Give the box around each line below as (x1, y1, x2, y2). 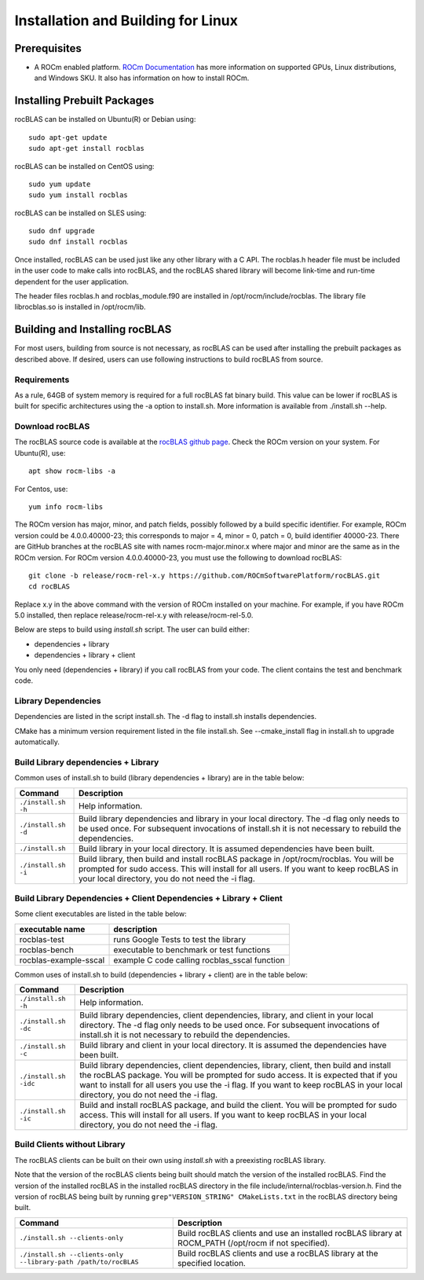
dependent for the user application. (14, 277, 130, 286)
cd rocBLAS (28, 582, 71, 591)
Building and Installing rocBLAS (14, 323, 172, 336)
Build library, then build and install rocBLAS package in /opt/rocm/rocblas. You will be (79, 853, 394, 864)
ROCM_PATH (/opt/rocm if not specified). (177, 1238, 330, 1249)
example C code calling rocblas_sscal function (113, 955, 286, 966)
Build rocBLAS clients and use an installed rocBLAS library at (177, 1227, 402, 1238)
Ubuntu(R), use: (14, 448, 66, 457)
